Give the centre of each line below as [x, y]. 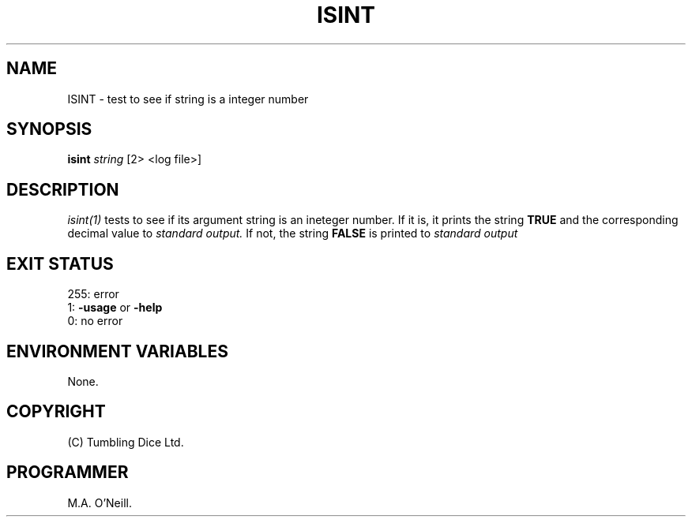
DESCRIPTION [63, 189]
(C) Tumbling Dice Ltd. [126, 442]
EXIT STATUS [60, 263]
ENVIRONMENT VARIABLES [117, 351]
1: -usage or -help [115, 308]
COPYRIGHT [56, 412]
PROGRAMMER [68, 473]
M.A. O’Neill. [100, 502]
